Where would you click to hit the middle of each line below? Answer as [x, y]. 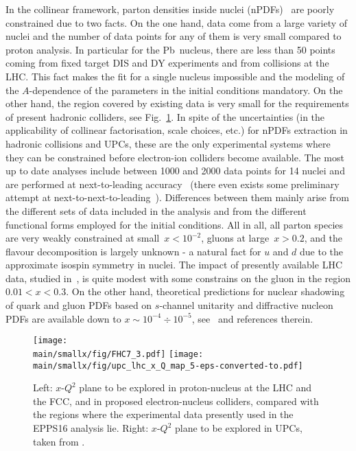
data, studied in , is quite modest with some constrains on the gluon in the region [178, 278]
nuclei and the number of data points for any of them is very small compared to [174, 36]
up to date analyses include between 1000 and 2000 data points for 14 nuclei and [175, 171]
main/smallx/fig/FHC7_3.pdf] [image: [118, 354]
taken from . [59, 441]
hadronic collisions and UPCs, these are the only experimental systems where [168, 143]
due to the [322, 251]
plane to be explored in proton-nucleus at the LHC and [195, 388]
